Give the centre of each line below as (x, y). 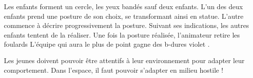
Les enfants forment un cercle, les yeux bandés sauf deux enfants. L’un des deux (124, 6)
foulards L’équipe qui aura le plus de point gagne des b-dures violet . (107, 44)
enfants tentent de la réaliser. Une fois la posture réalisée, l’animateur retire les (122, 34)
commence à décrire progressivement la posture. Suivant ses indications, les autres (126, 25)
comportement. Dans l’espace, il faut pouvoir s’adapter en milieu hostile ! (114, 70)
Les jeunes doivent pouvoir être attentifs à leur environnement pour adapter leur (124, 60)
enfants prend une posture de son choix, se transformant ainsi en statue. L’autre (124, 16)
